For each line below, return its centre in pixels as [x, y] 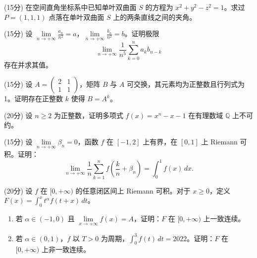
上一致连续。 [224, 218]
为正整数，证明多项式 [88, 115]
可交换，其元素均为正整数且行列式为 [186, 84]
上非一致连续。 [66, 249]
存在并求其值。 [28, 64]
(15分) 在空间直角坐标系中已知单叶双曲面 [70, 7]
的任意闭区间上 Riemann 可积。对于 [133, 190]
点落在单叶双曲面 [77, 17]
